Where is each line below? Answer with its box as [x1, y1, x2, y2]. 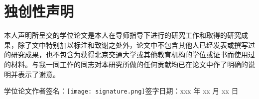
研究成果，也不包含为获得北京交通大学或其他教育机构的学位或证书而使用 [10, 49, 248, 60]
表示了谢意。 [17, 69, 60, 79]
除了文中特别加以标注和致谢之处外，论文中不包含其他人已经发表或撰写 [17, 39, 248, 50]
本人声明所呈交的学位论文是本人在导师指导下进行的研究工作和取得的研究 [4, 30, 241, 40]
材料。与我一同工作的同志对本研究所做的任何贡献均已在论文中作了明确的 [10, 59, 248, 69]
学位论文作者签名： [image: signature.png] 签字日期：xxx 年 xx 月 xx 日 [4, 86, 239, 96]
